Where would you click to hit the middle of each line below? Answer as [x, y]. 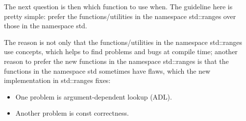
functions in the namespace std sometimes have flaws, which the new [107, 71]
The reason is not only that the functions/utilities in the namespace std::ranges [123, 42]
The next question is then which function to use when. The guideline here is [118, 6]
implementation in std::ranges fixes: [57, 80]
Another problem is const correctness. [72, 113]
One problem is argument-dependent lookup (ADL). [94, 96]
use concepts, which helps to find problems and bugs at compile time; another [121, 51]
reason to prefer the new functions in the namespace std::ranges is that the [116, 61]
